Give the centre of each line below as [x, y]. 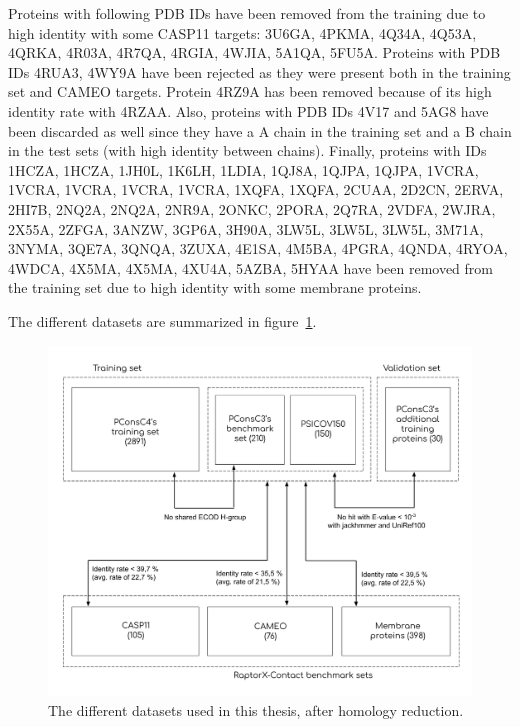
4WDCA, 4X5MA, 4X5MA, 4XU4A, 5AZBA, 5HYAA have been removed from [250, 267]
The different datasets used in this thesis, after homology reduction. [256, 709]
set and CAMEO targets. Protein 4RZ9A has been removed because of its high [250, 91]
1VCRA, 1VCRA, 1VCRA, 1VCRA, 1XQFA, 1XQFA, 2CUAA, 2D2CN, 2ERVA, [256, 189]
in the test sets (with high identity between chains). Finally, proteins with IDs [247, 150]
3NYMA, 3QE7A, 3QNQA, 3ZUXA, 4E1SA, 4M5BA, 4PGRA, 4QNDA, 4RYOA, [258, 248]
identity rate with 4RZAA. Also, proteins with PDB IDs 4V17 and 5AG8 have [248, 110]
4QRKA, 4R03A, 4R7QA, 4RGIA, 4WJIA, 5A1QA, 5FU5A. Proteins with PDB [254, 52]
